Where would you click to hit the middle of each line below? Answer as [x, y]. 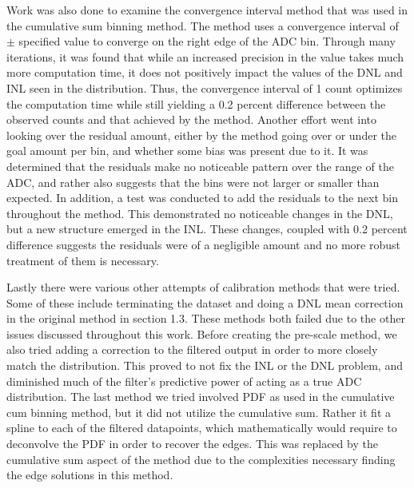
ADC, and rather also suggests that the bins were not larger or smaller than [193, 182]
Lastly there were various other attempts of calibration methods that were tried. [203, 287]
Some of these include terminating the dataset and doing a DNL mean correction [205, 302]
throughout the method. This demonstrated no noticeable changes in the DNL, [200, 213]
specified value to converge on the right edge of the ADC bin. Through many [207, 41]
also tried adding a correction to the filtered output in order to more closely [192, 349]
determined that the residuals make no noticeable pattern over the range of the [200, 166]
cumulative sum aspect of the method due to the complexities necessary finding [201, 459]
